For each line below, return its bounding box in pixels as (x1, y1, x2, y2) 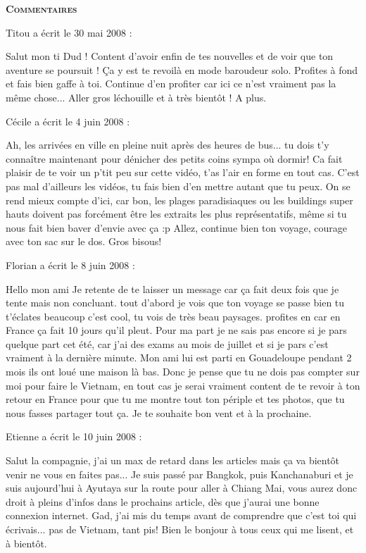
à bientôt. (6, 535, 47, 550)
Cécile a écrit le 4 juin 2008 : (6, 113, 130, 128)
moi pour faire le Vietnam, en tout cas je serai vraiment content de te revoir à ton (6, 378, 360, 392)
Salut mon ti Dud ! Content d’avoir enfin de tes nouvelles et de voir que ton (6, 49, 334, 63)
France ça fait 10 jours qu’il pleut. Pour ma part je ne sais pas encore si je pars (6, 323, 347, 337)
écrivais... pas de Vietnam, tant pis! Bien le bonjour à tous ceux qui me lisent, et (6, 522, 354, 536)
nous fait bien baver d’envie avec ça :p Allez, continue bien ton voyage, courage (6, 220, 348, 235)
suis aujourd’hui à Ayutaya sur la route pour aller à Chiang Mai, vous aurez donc (6, 480, 358, 495)
